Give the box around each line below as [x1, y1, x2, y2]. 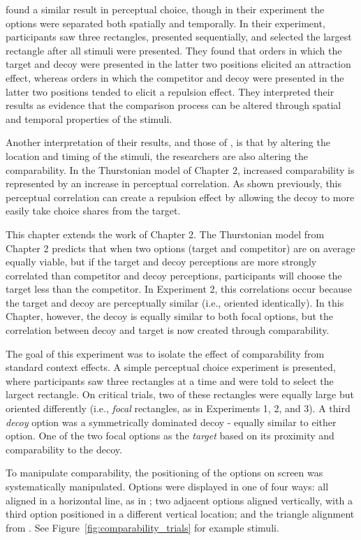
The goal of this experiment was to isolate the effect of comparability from [6, 346, 325, 360]
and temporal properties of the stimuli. [6, 111, 172, 126]
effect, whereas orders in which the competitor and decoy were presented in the [6, 70, 344, 85]
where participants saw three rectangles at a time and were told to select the [6, 373, 334, 388]
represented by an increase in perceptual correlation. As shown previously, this [6, 176, 342, 191]
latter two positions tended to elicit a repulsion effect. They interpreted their [6, 84, 334, 98]
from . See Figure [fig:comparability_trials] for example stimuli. [6, 520, 279, 534]
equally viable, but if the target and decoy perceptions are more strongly [6, 254, 317, 269]
